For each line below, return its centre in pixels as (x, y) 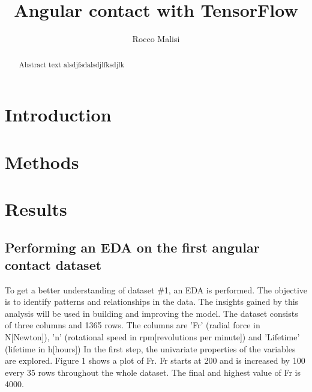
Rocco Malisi (156, 39)
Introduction (58, 115)
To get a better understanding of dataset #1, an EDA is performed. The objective (156, 289)
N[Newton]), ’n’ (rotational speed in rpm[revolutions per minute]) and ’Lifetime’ (152, 337)
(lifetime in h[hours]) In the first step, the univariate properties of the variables (150, 348)
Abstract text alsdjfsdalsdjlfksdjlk (71, 64)
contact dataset (53, 264)
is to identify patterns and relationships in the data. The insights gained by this (152, 302)
